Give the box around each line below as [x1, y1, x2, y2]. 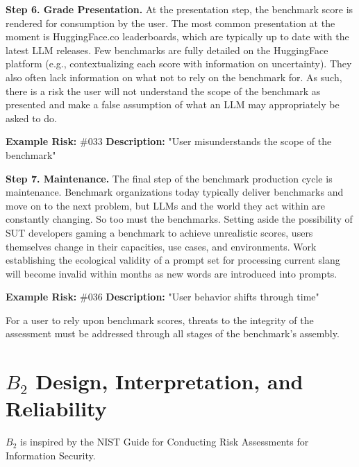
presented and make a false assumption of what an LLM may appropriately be [6, 97, 340, 112]
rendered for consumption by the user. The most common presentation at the [6, 15, 335, 30]
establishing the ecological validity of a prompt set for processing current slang [6, 253, 340, 267]
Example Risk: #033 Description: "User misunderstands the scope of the [6, 134, 332, 148]
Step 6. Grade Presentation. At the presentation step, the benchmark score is [6, 2, 353, 16]
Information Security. [6, 448, 96, 462]
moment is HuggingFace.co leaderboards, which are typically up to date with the [6, 29, 349, 44]
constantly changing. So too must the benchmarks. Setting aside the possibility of [6, 212, 353, 226]
